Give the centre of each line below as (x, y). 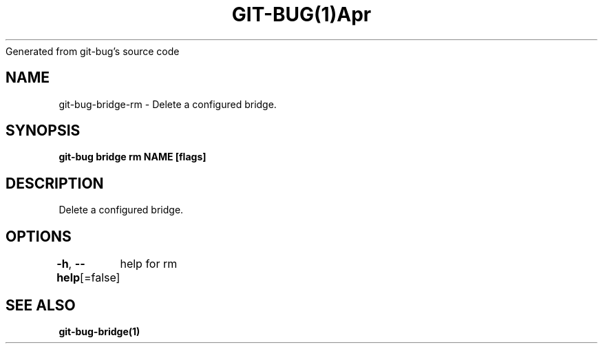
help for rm (149, 264)
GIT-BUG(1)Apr (301, 14)
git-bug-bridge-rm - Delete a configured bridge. (168, 104)
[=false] (100, 278)
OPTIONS (39, 236)
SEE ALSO (41, 305)
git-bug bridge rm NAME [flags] (133, 157)
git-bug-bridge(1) (99, 331)
